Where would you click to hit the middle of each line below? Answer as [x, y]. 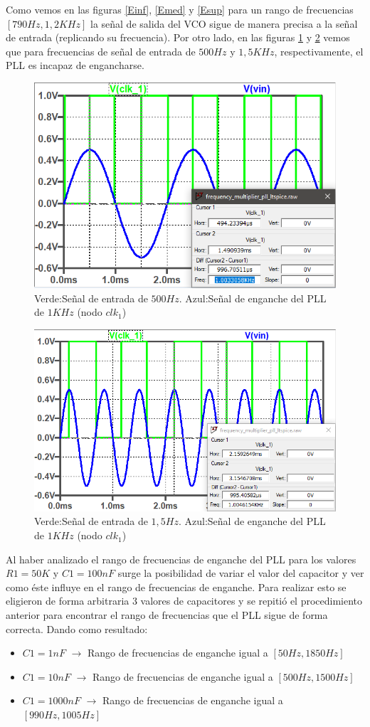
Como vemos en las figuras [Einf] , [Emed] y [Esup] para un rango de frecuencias [180, 9]
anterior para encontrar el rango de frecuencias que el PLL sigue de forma [167, 615]
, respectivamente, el [319, 51]
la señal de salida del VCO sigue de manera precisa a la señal [224, 23]
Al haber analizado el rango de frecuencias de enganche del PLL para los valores [181, 559]
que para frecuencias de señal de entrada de [101, 51]
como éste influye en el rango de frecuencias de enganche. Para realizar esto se [176, 587]
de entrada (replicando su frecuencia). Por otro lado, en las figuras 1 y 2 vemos [178, 37]
